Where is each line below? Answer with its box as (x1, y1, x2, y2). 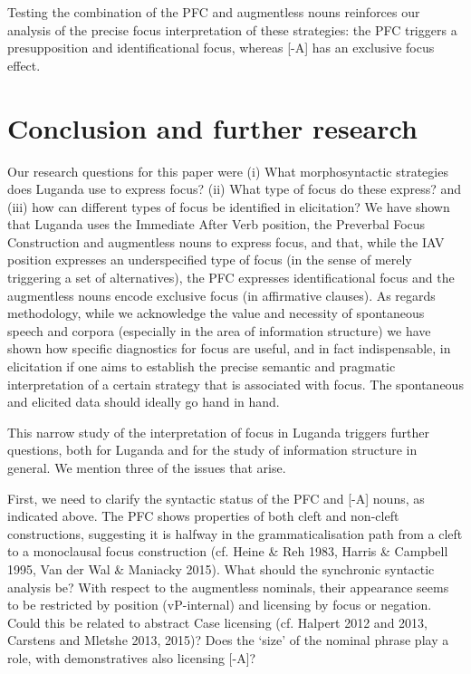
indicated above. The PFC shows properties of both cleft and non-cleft (7, 506, 399, 525)
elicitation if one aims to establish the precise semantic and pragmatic (7, 357, 396, 376)
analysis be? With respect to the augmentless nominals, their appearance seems (7, 577, 449, 596)
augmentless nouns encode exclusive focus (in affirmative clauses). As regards (7, 285, 436, 304)
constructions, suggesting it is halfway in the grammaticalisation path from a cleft (7, 524, 463, 543)
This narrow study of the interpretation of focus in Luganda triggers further (7, 422, 429, 441)
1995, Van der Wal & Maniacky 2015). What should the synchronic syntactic (7, 559, 435, 578)
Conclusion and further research (7, 109, 418, 146)
